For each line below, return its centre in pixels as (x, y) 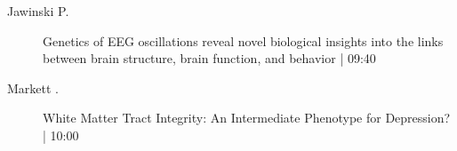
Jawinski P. (38, 11)
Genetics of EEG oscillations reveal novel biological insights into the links (243, 40)
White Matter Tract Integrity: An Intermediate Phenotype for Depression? (247, 118)
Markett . (33, 87)
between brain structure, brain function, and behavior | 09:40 (209, 58)
